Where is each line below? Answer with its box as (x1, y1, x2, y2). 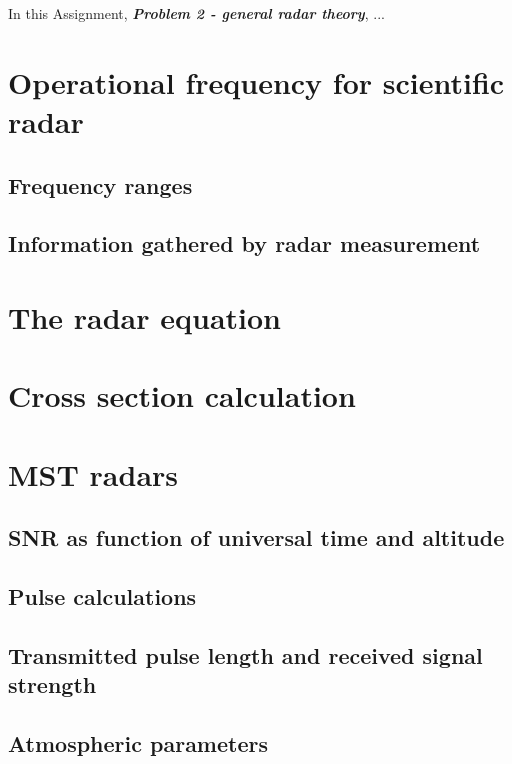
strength (8, 669, 97, 700)
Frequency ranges (8, 169, 193, 200)
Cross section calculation (8, 375, 356, 416)
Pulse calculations (8, 581, 197, 612)
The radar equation (8, 296, 281, 337)
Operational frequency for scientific (8, 61, 505, 102)
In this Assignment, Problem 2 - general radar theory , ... (8, 3, 385, 23)
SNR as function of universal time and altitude (8, 522, 505, 553)
